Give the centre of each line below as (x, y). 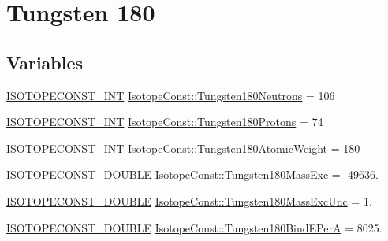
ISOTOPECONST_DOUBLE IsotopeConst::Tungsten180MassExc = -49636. (192, 174)
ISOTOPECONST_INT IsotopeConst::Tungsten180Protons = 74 (165, 122)
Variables (45, 62)
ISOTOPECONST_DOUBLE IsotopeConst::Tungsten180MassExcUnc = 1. (189, 200)
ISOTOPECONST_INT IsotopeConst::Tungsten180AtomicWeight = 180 (183, 148)
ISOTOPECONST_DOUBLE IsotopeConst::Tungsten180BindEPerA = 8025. (194, 227)
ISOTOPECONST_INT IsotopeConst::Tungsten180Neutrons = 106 (171, 95)
